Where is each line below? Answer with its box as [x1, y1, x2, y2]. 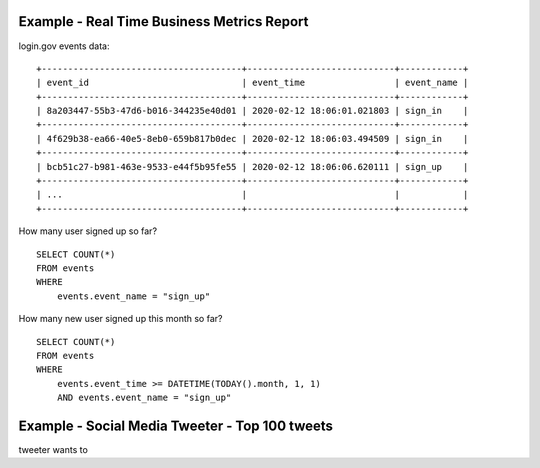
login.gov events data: [18, 40, 110, 52]
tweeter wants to [18, 444, 89, 456]
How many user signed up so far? [18, 225, 158, 237]
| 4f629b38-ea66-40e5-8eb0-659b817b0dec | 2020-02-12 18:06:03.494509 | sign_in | [36, 133, 469, 144]
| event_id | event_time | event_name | [36, 77, 469, 89]
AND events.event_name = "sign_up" [56, 392, 232, 404]
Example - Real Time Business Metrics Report [18, 13, 309, 30]
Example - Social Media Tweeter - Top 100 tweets [18, 417, 334, 434]
